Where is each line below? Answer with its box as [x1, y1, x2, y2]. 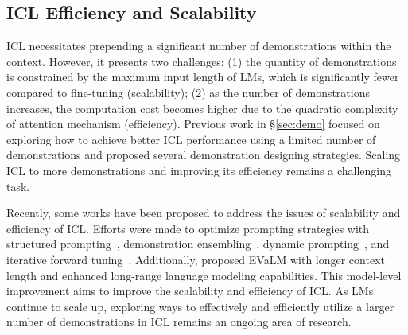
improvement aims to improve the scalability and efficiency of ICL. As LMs [6, 282, 374, 299]
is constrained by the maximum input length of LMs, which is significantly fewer [6, 68, 399, 85]
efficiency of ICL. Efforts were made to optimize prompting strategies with [6, 220, 370, 236]
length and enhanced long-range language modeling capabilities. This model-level [6, 267, 402, 283]
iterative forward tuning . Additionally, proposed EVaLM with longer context [6, 251, 385, 267]
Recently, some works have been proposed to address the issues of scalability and [6, 205, 401, 221]
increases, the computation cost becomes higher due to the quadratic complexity [6, 99, 398, 116]
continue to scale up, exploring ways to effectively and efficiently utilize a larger [6, 298, 394, 314]
